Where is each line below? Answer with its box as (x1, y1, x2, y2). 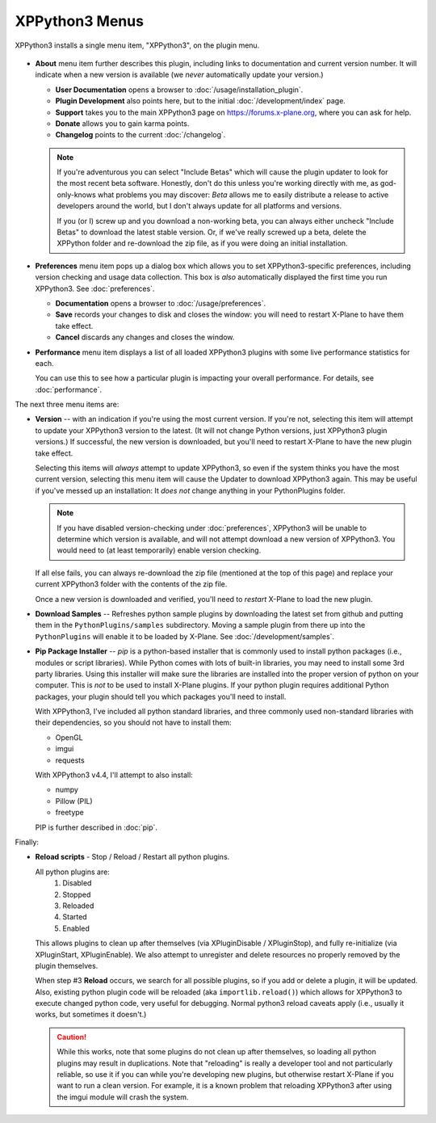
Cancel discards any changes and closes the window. (55, 332, 235, 343)
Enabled (62, 923, 90, 933)
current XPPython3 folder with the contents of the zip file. (35, 579, 228, 589)
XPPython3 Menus (15, 12, 145, 30)
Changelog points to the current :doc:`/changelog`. (55, 130, 226, 140)
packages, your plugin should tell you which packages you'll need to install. (35, 692, 287, 701)
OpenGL (55, 732, 84, 742)
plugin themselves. (35, 961, 99, 970)
